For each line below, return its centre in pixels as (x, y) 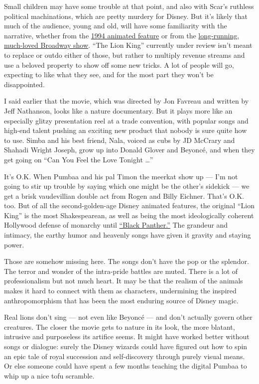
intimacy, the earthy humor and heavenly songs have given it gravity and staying (128, 235)
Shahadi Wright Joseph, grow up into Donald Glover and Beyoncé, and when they (129, 150)
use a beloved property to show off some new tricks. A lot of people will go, (119, 64)
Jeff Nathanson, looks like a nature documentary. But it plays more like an (118, 110)
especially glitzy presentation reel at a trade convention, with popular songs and (126, 120)
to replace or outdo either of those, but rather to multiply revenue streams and (125, 55)
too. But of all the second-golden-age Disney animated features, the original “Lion (129, 205)
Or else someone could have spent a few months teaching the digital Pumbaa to (126, 366)
